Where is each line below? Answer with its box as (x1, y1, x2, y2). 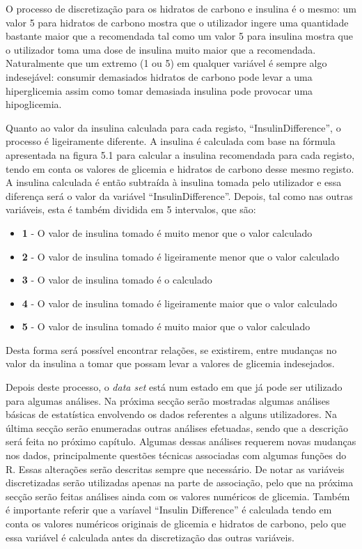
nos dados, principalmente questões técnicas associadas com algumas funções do (6, 448, 347, 463)
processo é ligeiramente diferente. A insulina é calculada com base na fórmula (6, 134, 336, 148)
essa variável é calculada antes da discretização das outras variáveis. (6, 529, 294, 544)
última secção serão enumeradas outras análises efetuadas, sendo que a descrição (6, 420, 348, 435)
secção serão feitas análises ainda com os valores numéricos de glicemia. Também (6, 488, 350, 503)
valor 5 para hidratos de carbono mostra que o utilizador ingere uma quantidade (6, 15, 349, 29)
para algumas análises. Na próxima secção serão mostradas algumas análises (6, 393, 330, 408)
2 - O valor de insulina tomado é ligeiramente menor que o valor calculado (22, 249, 340, 263)
